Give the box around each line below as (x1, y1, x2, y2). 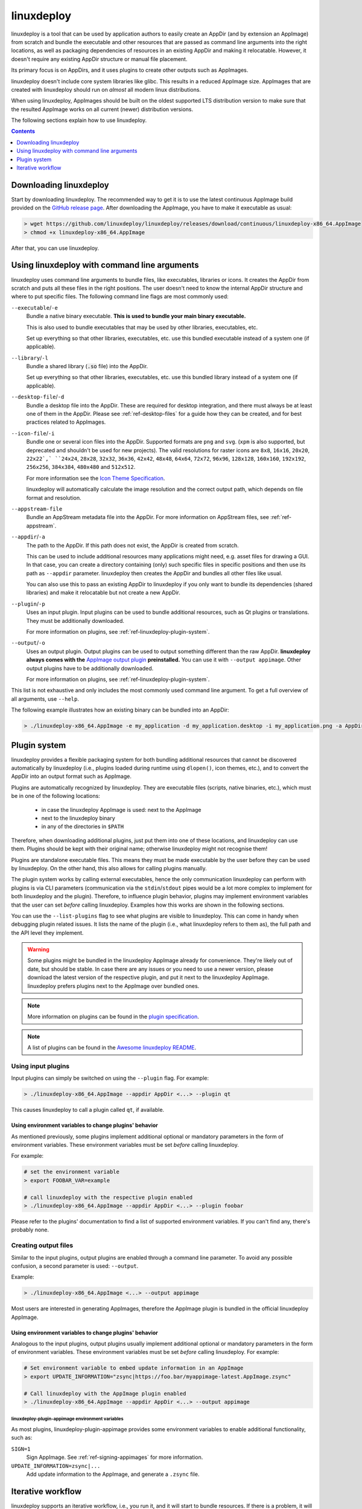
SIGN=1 (11, 1446, 31, 1452)
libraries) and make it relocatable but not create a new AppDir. (26, 589, 180, 596)
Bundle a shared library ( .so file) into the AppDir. (26, 363, 148, 370)
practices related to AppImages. (26, 418, 106, 426)
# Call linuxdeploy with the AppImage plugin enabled (24, 1390, 186, 1397)
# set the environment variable (24, 1169, 120, 1175)
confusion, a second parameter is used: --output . (11, 1262, 139, 1269)
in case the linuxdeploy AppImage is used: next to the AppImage (41, 806, 202, 813)
